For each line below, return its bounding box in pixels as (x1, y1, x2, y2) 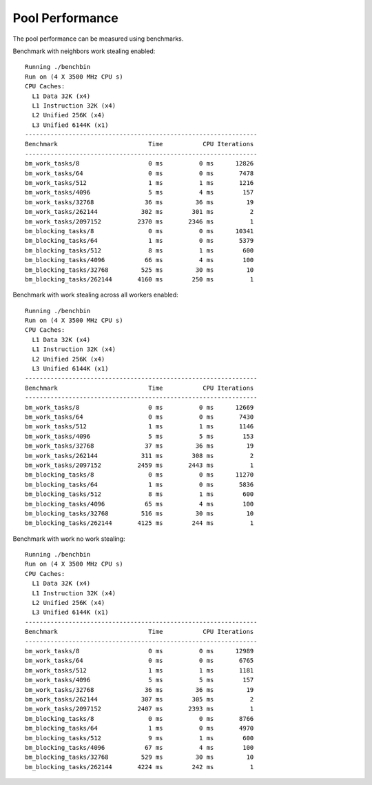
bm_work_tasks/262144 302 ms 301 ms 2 (25, 208, 254, 216)
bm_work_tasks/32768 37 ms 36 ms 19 (25, 442, 254, 450)
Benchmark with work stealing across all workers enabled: (12, 290, 178, 299)
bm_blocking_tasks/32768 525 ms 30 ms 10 (25, 266, 254, 274)
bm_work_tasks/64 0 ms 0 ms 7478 (25, 169, 254, 177)
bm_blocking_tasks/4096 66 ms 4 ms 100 (25, 256, 254, 264)
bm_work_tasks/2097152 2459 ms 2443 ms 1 (25, 461, 254, 469)
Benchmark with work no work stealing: (12, 535, 125, 543)
